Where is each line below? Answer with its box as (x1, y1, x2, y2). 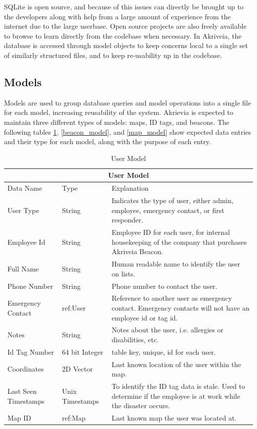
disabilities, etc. (112, 334, 159, 344)
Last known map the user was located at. (112, 413, 237, 423)
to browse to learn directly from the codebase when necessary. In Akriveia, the (4, 30, 242, 41)
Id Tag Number (7, 346, 54, 357)
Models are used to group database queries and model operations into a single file (4, 97, 251, 107)
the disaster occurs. (112, 400, 171, 411)
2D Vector (62, 364, 93, 374)
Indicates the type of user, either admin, (112, 195, 234, 206)
